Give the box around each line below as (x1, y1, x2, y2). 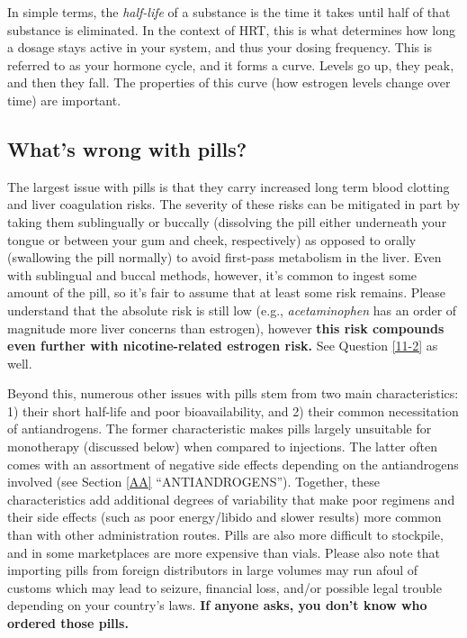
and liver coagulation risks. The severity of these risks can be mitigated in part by (7, 195, 461, 214)
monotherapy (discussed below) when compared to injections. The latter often (7, 437, 437, 456)
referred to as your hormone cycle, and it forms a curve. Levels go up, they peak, (7, 55, 454, 74)
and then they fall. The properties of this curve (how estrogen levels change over (7, 73, 451, 92)
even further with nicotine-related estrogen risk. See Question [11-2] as (7, 336, 438, 355)
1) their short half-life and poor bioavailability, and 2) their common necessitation (7, 401, 459, 420)
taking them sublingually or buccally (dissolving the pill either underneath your (7, 212, 447, 231)
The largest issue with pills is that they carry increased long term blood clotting (7, 177, 450, 196)
